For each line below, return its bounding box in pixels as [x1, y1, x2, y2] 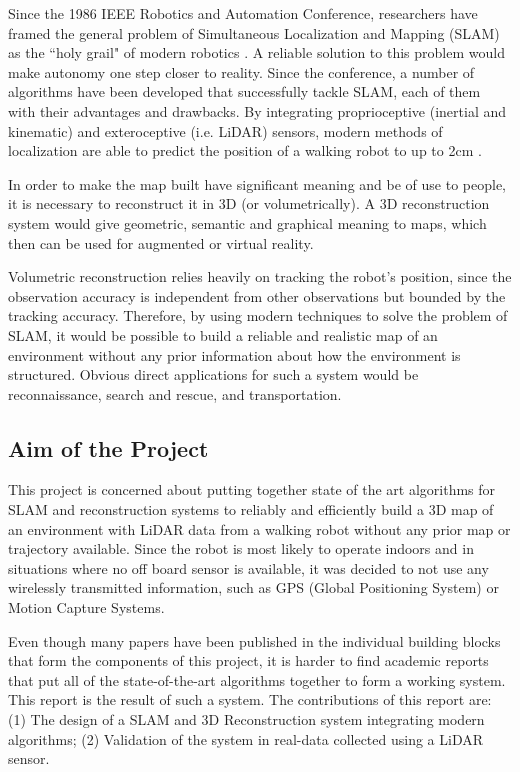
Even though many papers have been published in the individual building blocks [8, 630, 501, 651]
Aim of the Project [8, 432, 209, 463]
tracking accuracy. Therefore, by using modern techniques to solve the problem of [8, 305, 508, 326]
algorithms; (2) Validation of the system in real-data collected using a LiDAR [8, 728, 484, 749]
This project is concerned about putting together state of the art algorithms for [8, 479, 496, 500]
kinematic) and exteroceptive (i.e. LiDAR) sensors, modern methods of [8, 120, 443, 141]
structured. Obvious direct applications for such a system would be [8, 364, 419, 385]
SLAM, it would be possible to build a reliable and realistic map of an [8, 324, 438, 345]
